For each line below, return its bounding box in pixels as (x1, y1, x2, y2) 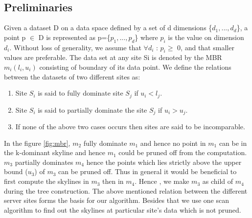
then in (102, 176, 124, 186)
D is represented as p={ (38, 32, 111, 42)
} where (135, 32, 158, 42)
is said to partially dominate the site (38, 104, 147, 115)
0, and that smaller (177, 42, 234, 52)
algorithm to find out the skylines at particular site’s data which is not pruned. (4, 204, 241, 215)
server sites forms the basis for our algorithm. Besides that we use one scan (4, 195, 229, 205)
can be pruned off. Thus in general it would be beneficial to (58, 166, 237, 177)
